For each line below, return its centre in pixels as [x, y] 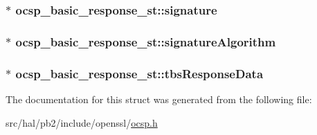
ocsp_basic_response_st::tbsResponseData [139, 73]
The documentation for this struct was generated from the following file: [159, 99]
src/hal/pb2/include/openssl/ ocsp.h [82, 122]
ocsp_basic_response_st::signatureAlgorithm [146, 41]
